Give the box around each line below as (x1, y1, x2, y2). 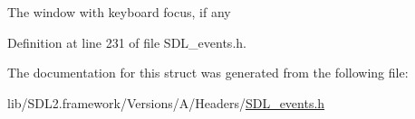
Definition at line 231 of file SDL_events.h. (7, 32, 246, 51)
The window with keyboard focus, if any (7, 3, 231, 21)
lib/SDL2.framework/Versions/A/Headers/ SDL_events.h (7, 93, 325, 112)
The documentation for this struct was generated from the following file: (7, 63, 409, 82)
